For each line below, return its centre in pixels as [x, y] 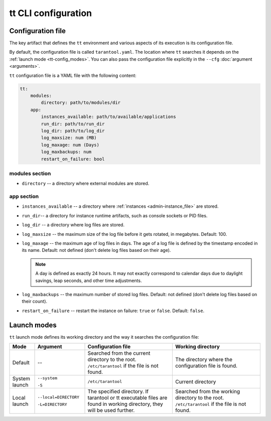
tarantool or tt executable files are [127, 397]
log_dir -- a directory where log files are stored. [73, 225]
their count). [35, 302]
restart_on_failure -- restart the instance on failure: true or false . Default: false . [113, 311]
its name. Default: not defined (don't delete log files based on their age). [96, 250]
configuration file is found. [207, 365]
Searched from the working [208, 391]
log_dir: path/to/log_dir [73, 131]
